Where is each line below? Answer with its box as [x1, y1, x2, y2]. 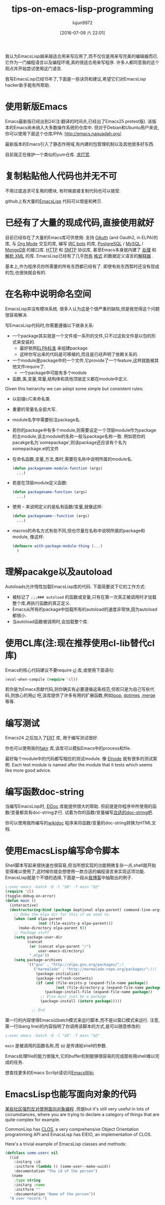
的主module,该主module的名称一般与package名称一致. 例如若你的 [12, 433, 146, 439]
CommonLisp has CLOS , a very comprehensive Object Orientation [5, 1126, 139, 1132]
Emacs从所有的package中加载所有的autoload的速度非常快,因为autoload [12, 606, 158, 612]
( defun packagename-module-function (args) [12, 466, 103, 470]
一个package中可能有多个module [19, 370, 87, 376]
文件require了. [16, 363, 46, 369]
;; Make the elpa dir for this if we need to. [14, 912, 111, 917]
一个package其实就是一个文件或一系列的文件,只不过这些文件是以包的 [12, 333, 152, 339]
